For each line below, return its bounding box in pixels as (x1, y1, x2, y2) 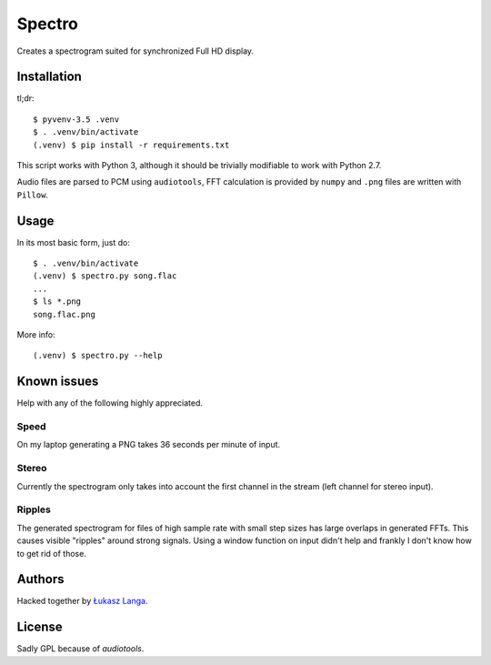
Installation (16, 69, 82, 85)
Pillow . (16, 189, 49, 200)
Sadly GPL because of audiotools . (16, 643, 145, 654)
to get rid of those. (16, 548, 86, 559)
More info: (16, 329, 56, 340)
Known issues (16, 374, 99, 389)
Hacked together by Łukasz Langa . (16, 596, 148, 607)
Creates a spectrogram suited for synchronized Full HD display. (16, 45, 255, 56)
